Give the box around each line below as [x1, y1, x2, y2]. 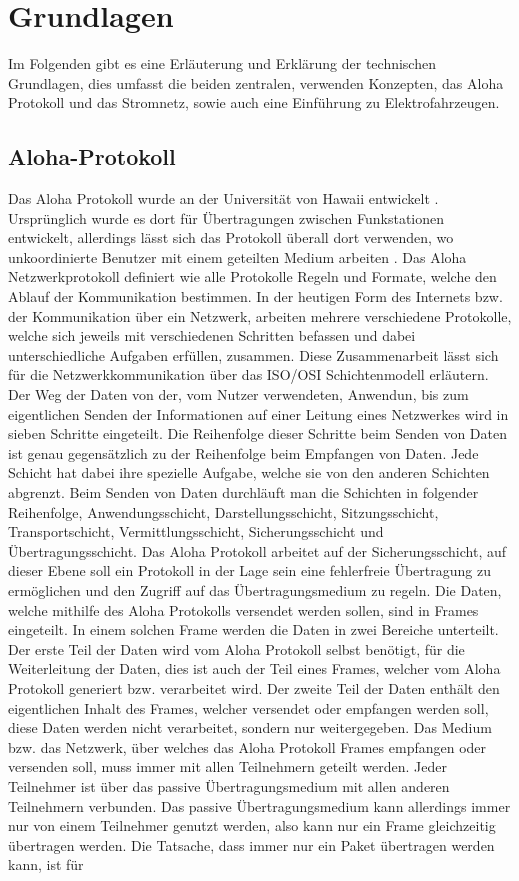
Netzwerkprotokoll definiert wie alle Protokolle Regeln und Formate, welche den [8, 266, 497, 287]
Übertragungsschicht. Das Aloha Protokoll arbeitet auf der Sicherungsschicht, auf [8, 540, 507, 561]
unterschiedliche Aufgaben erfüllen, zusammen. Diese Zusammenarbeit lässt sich [8, 344, 499, 365]
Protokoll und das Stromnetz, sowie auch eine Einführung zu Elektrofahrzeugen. [8, 92, 500, 113]
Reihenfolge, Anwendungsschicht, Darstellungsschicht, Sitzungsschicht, [8, 501, 439, 522]
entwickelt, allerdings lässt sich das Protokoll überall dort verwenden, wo [8, 227, 454, 248]
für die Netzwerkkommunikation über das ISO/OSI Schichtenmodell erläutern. [8, 364, 489, 385]
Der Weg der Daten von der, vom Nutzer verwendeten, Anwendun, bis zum [8, 384, 469, 405]
